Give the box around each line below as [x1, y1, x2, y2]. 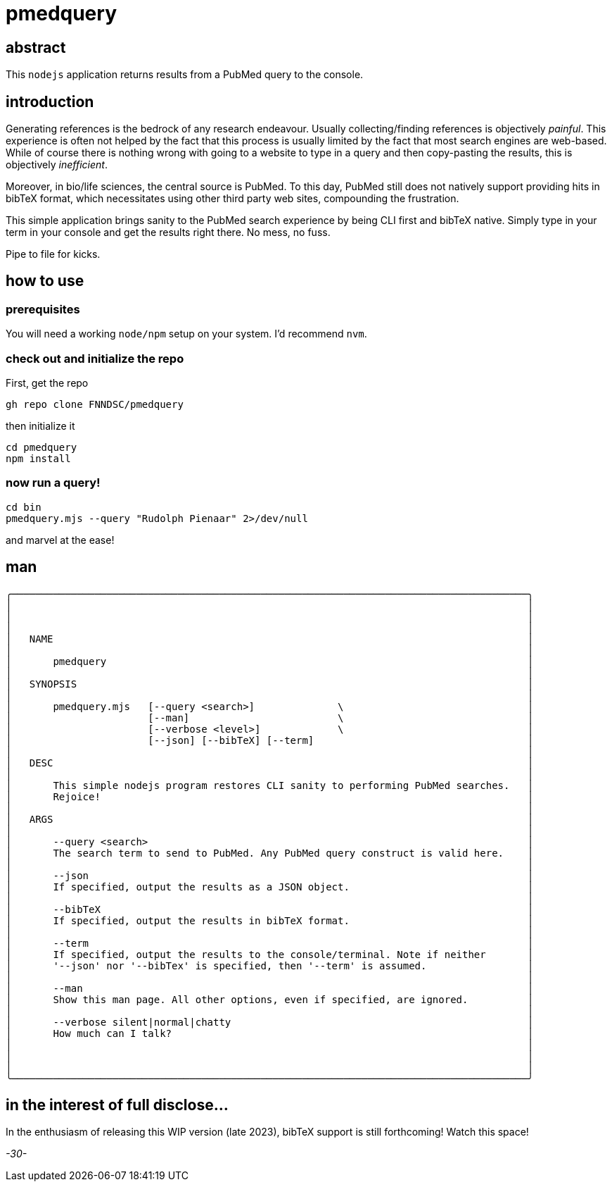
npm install [6, 452, 71, 464]
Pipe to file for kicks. [6, 248, 101, 261]
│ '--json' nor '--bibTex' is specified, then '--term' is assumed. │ [6, 959, 534, 971]
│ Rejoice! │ [6, 790, 534, 802]
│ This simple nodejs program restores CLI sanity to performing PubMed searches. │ [6, 779, 534, 791]
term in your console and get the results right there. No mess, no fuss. [6, 226, 331, 239]
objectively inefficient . [6, 159, 108, 171]
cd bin [6, 501, 42, 513]
